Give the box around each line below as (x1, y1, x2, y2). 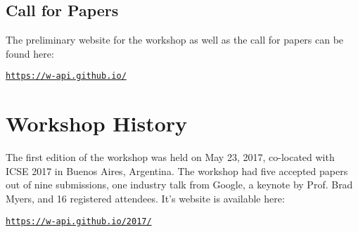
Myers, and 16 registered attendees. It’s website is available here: (6, 191, 285, 205)
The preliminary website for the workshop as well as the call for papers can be (6, 32, 344, 47)
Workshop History (6, 109, 188, 138)
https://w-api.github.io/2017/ (6, 216, 152, 226)
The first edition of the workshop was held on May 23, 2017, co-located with (6, 150, 335, 165)
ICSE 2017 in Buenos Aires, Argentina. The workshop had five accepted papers (6, 163, 348, 178)
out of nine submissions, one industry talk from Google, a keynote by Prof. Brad (6, 177, 353, 192)
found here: (6, 46, 54, 60)
